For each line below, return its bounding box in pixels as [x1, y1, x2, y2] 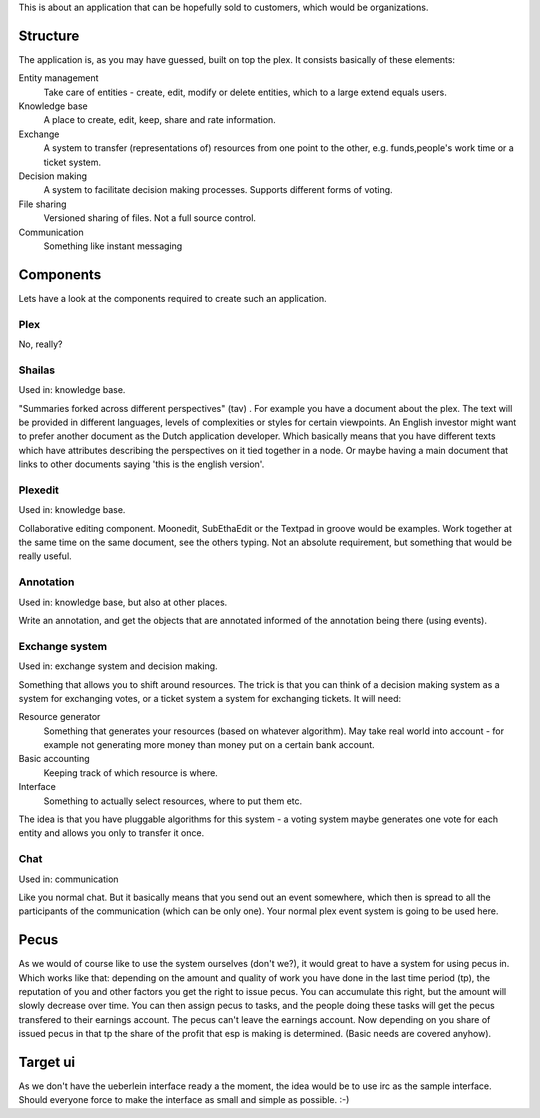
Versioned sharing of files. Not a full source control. [43, 212, 257, 224]
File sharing [18, 198, 67, 210]
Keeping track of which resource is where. [43, 766, 219, 779]
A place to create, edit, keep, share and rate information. [43, 114, 277, 126]
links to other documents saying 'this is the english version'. [18, 458, 265, 470]
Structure [18, 27, 80, 44]
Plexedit [18, 483, 60, 497]
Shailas [18, 363, 55, 377]
